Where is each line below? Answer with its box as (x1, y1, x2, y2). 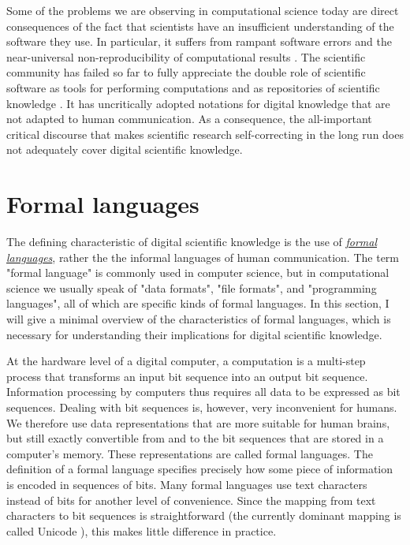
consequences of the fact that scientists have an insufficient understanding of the (6, 17, 394, 34)
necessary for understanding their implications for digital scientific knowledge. (6, 326, 382, 342)
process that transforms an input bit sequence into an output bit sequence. (6, 368, 368, 384)
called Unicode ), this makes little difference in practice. (6, 522, 277, 539)
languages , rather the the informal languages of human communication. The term (6, 248, 400, 265)
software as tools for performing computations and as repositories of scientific (6, 79, 380, 95)
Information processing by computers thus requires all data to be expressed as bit (6, 383, 401, 400)
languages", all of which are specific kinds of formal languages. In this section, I (6, 295, 389, 312)
